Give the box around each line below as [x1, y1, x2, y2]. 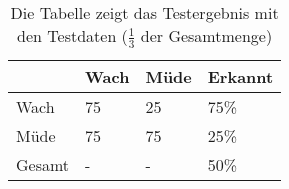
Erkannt [207, 64, 274, 88]
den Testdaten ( [17, 24, 128, 47]
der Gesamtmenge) [140, 24, 273, 47]
